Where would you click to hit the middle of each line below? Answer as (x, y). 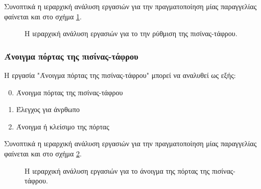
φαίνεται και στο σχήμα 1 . (43, 16)
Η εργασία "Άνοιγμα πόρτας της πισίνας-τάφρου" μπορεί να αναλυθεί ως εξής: (120, 75)
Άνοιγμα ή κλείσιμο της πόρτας (63, 126)
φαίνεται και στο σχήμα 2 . (43, 153)
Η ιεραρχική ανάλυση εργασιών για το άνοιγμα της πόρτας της (117, 170)
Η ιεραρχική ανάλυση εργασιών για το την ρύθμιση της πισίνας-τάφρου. (131, 33)
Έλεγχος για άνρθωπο (48, 109)
